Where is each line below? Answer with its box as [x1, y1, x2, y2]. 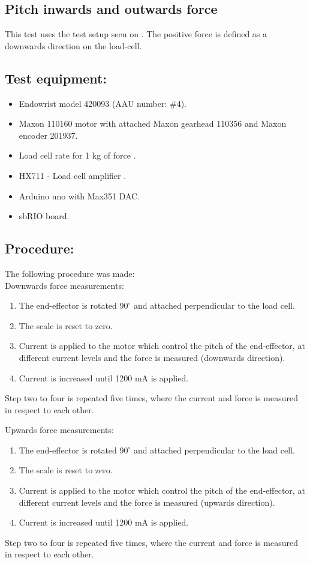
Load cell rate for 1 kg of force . [19, 149, 136, 162]
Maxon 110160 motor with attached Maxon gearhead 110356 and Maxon [19, 117, 287, 130]
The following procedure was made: [5, 267, 135, 279]
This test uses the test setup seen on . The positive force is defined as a [5, 28, 267, 40]
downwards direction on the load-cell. [5, 39, 142, 52]
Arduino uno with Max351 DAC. [19, 189, 140, 202]
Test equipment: [5, 68, 107, 87]
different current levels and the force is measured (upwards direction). [19, 496, 275, 508]
